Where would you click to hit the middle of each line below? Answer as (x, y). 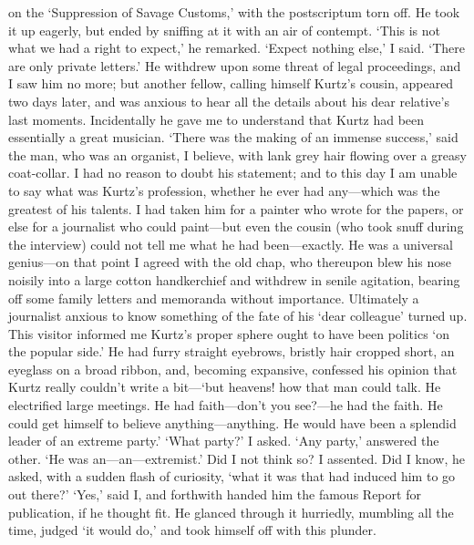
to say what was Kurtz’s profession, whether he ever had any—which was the (224, 190)
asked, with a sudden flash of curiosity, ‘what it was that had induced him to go (232, 476)
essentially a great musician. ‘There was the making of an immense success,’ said (233, 137)
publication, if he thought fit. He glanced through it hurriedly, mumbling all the (231, 512)
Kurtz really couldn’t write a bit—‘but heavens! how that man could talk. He (225, 387)
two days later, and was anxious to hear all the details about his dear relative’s (229, 101)
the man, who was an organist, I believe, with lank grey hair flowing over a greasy (237, 154)
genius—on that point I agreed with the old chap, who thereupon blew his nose (230, 262)
